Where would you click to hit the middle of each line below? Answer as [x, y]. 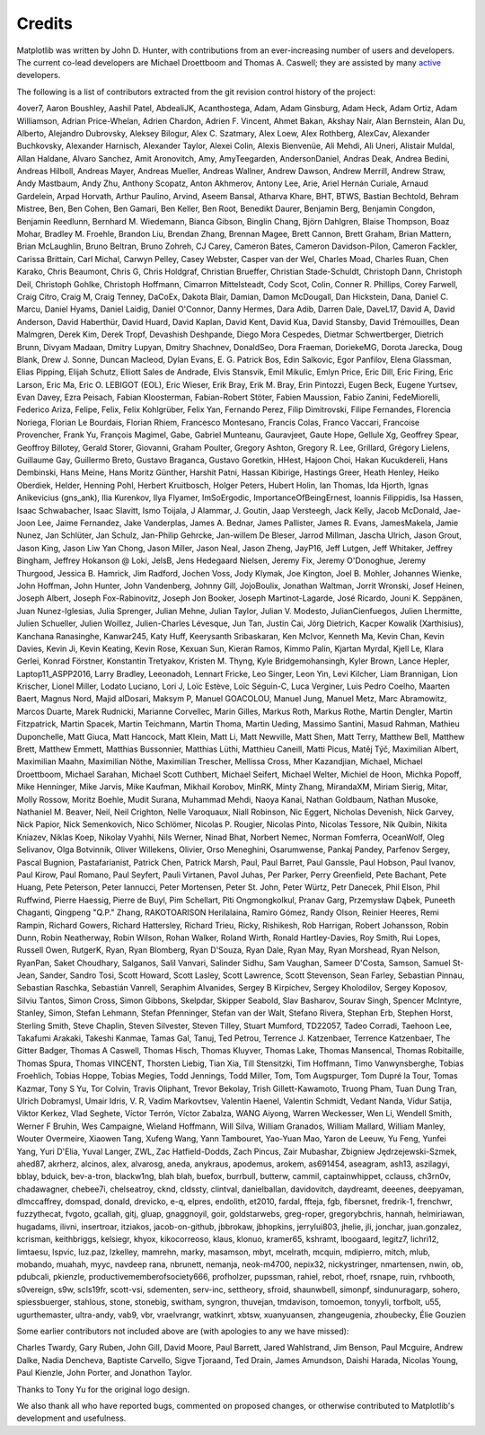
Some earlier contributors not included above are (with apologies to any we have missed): [183, 1331]
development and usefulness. [71, 1418]
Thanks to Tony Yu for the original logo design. [103, 1389]
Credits [45, 23]
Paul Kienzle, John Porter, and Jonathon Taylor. [105, 1373]
